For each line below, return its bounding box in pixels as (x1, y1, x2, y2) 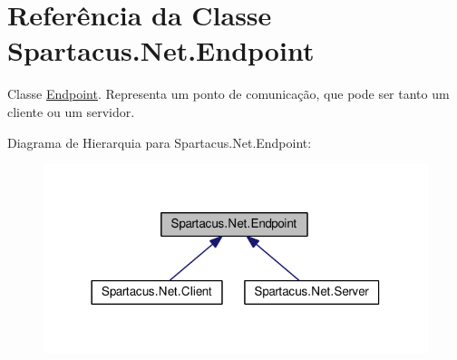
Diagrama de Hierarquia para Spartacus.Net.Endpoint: (7, 132, 312, 151)
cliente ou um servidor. (7, 102, 135, 121)
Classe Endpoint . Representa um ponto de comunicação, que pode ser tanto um (7, 84, 450, 103)
